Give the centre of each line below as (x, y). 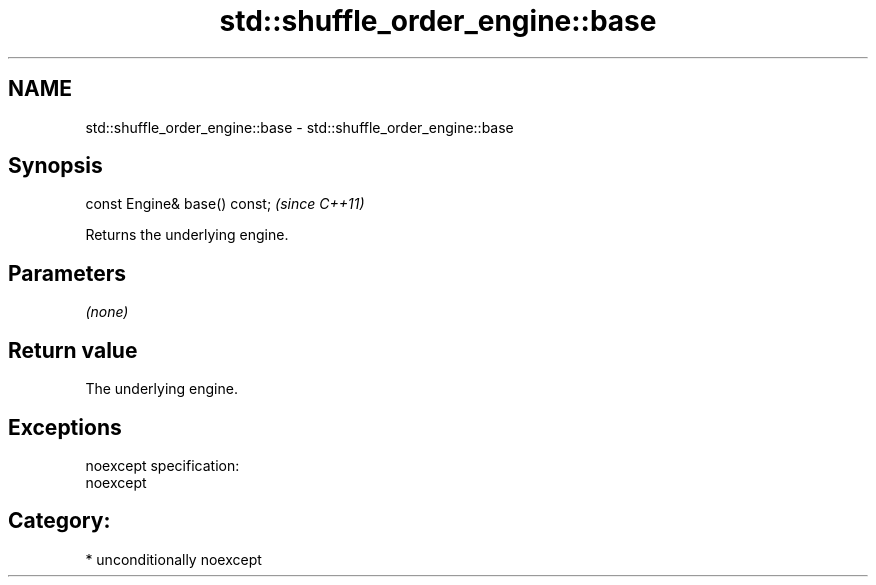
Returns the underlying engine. (187, 235)
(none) (107, 312)
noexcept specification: (162, 465)
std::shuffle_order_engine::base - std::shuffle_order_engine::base (299, 127)
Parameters (67, 273)
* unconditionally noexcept (173, 559)
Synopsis (55, 166)
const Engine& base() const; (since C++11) (225, 204)
